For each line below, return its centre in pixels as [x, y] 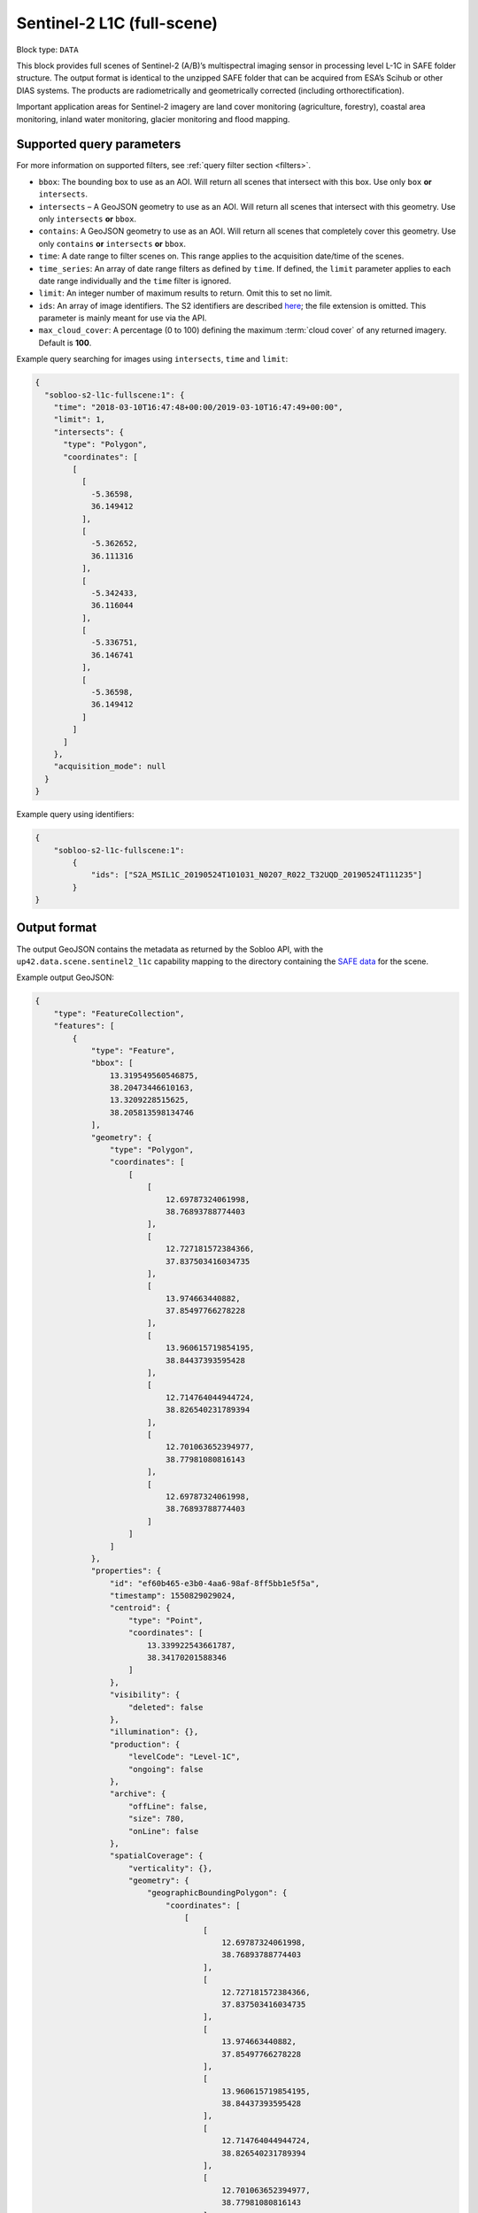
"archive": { [138, 1794]
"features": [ [84, 1026]
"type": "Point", [166, 1620]
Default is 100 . [65, 343]
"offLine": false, [168, 1806]
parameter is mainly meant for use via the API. [123, 318]
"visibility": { [145, 1695]
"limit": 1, [80, 420]
